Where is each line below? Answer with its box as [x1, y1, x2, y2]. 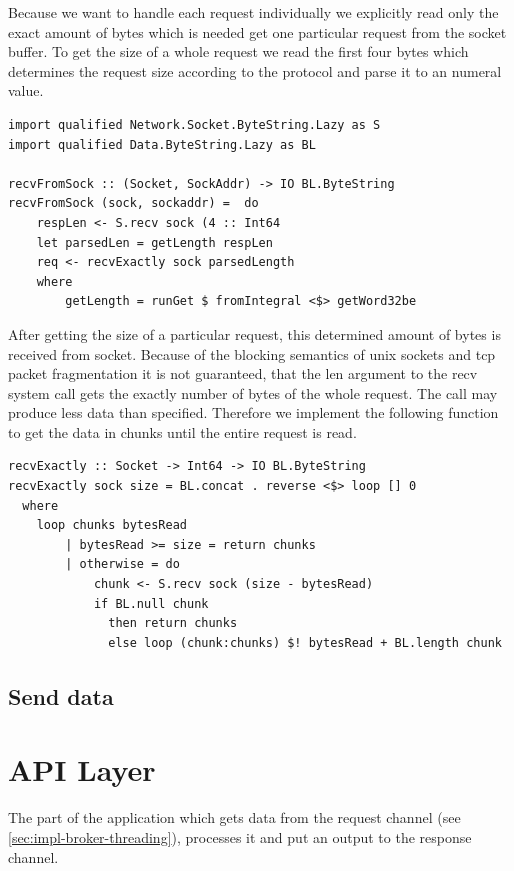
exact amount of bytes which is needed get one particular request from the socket [8, 21, 507, 42]
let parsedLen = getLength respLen [36, 235, 273, 250]
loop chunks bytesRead [36, 518, 187, 533]
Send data [8, 680, 114, 711]
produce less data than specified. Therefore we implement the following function [8, 402, 499, 423]
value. [8, 80, 44, 101]
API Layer [8, 749, 156, 790]
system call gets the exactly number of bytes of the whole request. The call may [8, 382, 498, 403]
